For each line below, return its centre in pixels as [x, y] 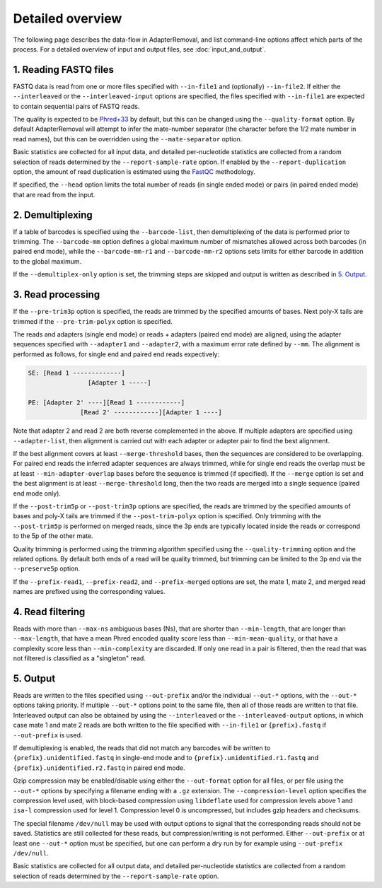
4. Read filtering [49, 612]
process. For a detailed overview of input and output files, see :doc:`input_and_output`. [139, 49]
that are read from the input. [54, 194]
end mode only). [37, 493]
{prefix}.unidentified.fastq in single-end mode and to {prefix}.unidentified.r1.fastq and [166, 758]
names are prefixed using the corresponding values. [89, 592]
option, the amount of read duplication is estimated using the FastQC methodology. [134, 171]
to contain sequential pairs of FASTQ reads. [76, 106]
